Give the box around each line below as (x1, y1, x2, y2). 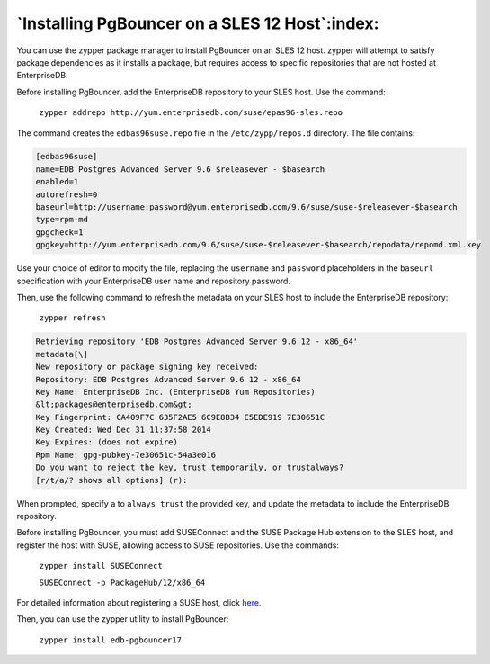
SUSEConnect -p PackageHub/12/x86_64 (39, 577, 206, 588)
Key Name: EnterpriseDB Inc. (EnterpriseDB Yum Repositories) (35, 387, 316, 397)
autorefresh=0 (35, 189, 98, 200)
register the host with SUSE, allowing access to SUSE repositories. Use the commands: (16, 540, 340, 551)
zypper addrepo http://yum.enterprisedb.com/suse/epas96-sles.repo (39, 108, 343, 118)
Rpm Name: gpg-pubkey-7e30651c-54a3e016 (35, 450, 216, 460)
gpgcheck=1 (35, 227, 84, 238)
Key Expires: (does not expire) (35, 437, 179, 447)
